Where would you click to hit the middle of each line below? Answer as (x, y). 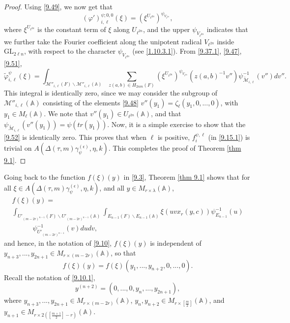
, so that (123, 252)
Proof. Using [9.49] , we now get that (58, 6)
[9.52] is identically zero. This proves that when (75, 137)
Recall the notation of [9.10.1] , (50, 277)
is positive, (174, 137)
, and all (112, 187)
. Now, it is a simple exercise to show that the (176, 124)
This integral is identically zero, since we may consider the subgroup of (111, 93)
